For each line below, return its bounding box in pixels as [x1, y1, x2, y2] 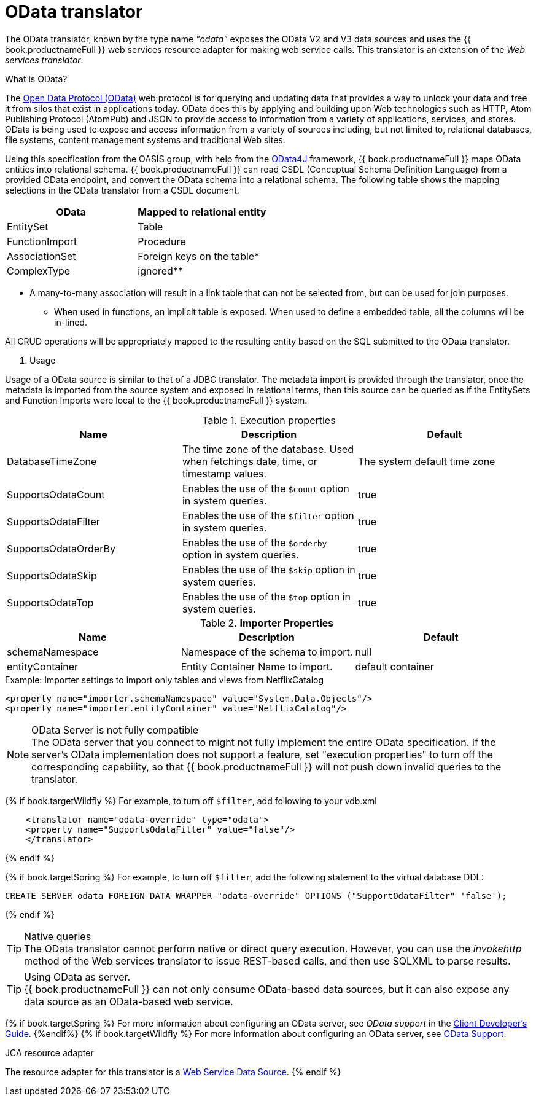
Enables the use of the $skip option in [182, 563, 355, 576]
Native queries [24, 930, 91, 942]
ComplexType [7, 264, 71, 277]
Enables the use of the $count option [182, 482, 349, 495]
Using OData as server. [24, 970, 131, 983]
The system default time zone [357, 455, 495, 468]
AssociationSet [7, 249, 76, 262]
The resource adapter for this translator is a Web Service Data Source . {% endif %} [5, 1066, 341, 1077]
